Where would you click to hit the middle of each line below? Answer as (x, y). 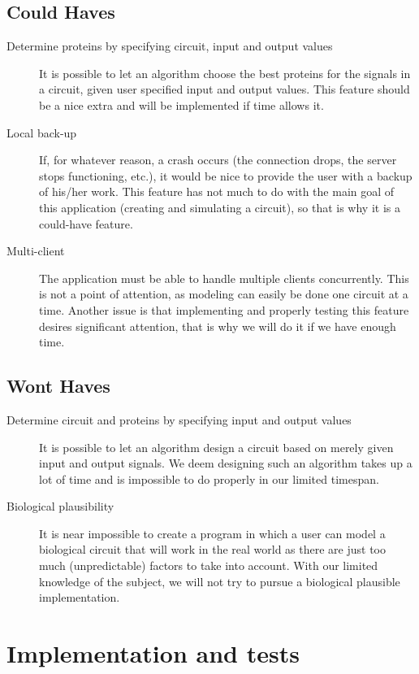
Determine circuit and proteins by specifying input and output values (179, 419)
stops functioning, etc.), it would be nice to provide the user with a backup (226, 175)
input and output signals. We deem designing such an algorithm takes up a (226, 463)
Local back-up (42, 132)
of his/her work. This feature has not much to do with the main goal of (217, 191)
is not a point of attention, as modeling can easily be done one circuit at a (224, 294)
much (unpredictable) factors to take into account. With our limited (209, 565)
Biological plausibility (60, 506)
